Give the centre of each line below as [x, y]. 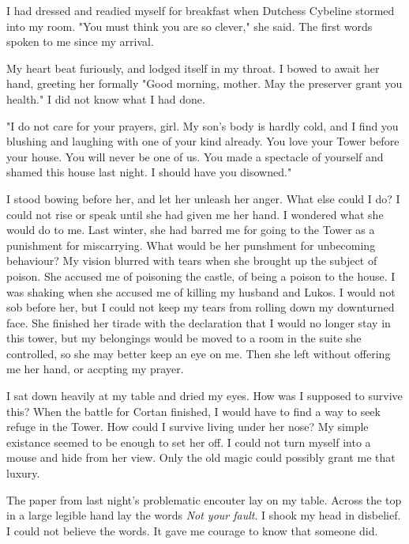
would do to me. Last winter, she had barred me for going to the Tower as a [191, 230]
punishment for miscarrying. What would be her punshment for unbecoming [191, 245]
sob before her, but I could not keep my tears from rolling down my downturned [201, 307]
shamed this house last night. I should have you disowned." [149, 172]
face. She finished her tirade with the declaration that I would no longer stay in [199, 322]
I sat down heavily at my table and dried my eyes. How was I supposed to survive [204, 396]
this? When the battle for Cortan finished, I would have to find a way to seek [193, 411]
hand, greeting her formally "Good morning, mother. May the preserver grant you [204, 83]
